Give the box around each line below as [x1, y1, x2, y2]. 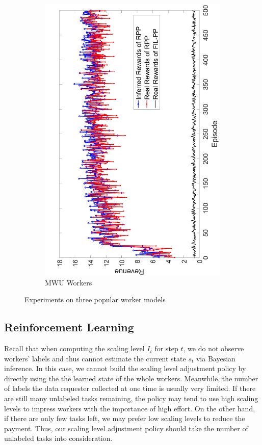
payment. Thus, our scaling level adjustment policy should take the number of [4, 423, 248, 433]
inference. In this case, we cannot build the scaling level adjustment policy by [4, 363, 246, 374]
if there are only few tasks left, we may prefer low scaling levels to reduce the [4, 413, 245, 424]
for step [154, 343, 178, 354]
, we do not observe [183, 343, 244, 354]
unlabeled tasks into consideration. [4, 433, 113, 443]
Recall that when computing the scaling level [4, 343, 145, 354]
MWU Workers [45, 277, 92, 287]
